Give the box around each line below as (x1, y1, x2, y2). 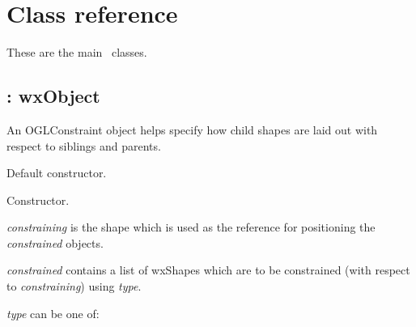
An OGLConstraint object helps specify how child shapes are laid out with (6, 121, 378, 138)
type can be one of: (6, 304, 100, 321)
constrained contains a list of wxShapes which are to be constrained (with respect (6, 261, 410, 278)
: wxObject (6, 83, 100, 108)
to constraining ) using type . (6, 278, 142, 295)
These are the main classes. (6, 44, 147, 61)
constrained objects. (6, 234, 104, 251)
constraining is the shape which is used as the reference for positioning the (6, 219, 376, 236)
